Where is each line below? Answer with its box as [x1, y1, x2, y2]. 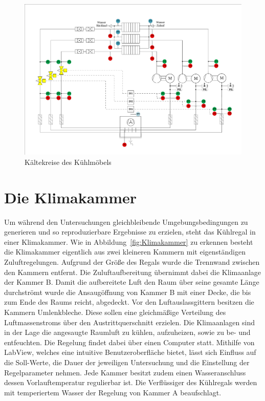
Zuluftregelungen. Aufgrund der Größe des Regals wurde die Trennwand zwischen [4, 257, 260, 267]
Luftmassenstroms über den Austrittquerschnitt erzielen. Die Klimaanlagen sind [4, 316, 255, 327]
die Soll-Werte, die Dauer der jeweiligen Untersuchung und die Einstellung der [4, 357, 250, 368]
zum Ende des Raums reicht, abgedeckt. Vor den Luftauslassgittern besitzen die [4, 297, 254, 307]
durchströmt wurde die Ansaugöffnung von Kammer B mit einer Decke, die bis [4, 286, 251, 297]
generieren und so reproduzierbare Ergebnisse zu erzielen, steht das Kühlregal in [4, 226, 256, 237]
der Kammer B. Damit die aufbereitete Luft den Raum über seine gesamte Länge [4, 277, 259, 287]
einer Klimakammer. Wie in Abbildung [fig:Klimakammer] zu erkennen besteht [4, 236, 253, 247]
